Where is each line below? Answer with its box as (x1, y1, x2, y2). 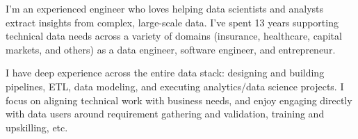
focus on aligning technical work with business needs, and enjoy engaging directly (6, 92, 352, 107)
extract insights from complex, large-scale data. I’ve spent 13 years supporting (6, 15, 339, 29)
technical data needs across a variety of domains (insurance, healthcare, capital (6, 28, 342, 43)
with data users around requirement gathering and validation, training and (6, 106, 325, 121)
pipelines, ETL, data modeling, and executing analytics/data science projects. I (6, 79, 344, 93)
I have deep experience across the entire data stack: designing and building (6, 65, 325, 80)
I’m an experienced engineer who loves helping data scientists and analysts (6, 1, 324, 15)
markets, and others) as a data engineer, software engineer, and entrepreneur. (6, 42, 336, 56)
